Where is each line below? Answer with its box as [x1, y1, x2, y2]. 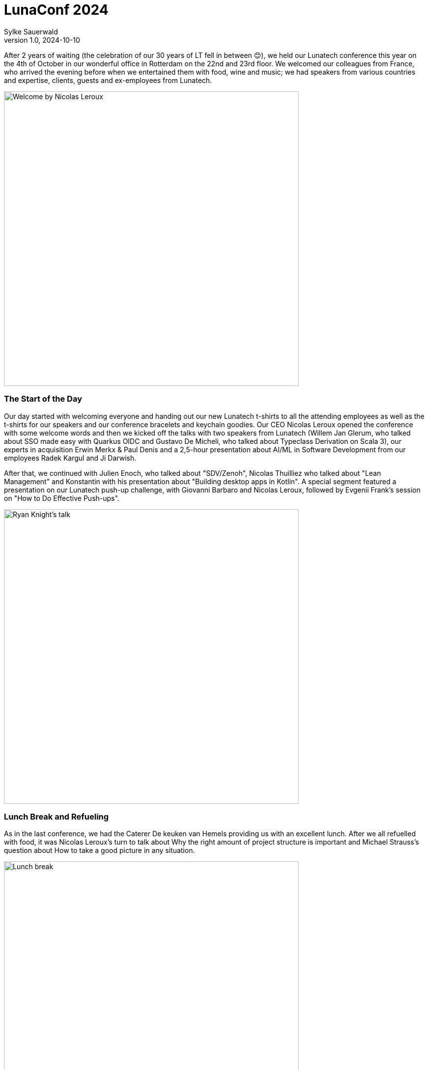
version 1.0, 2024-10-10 [4, 35, 80, 44]
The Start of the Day [4, 394, 82, 404]
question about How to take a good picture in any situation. [4, 846, 195, 855]
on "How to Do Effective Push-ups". [4, 494, 119, 502]
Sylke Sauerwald [4, 27, 58, 36]
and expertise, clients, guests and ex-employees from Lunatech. [4, 76, 212, 84]
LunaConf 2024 [4, 1, 109, 18]
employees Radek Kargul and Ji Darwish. [4, 453, 137, 462]
